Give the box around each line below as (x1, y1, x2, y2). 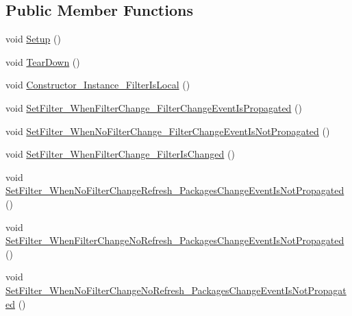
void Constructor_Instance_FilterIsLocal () (5, 77, 190, 92)
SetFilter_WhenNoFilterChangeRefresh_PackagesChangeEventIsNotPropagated (5, 183, 344, 197)
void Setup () (5, 32, 61, 46)
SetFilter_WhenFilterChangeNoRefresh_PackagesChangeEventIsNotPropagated (5, 233, 344, 247)
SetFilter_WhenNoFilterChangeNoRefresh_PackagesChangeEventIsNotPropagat (5, 282, 347, 297)
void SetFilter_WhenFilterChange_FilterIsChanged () (5, 147, 235, 161)
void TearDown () (5, 54, 80, 69)
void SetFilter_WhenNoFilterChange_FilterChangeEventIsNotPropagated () (5, 123, 330, 138)
